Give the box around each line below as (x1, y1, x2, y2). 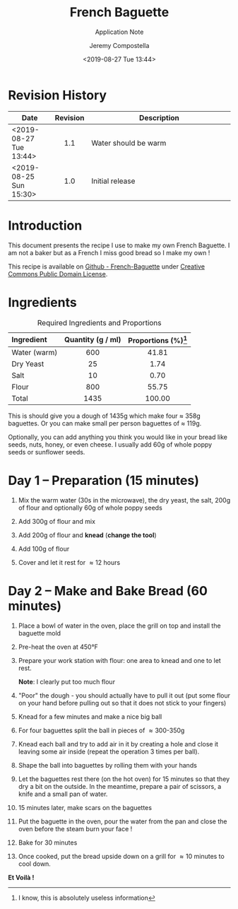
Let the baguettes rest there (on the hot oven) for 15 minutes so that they (18, 775, 230, 783)
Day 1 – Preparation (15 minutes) (8, 473, 200, 488)
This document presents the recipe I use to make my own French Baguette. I (8, 241, 230, 250)
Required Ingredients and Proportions (37, 317, 162, 327)
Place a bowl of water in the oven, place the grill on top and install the (18, 621, 221, 630)
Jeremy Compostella (89, 41, 150, 49)
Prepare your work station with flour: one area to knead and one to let (18, 656, 221, 664)
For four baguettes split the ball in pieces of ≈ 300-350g (18, 726, 185, 734)
